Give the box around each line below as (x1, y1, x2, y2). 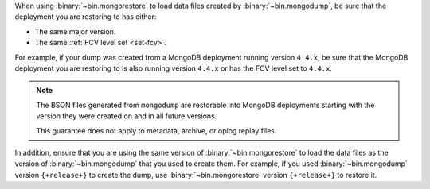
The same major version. (34, 26, 116, 36)
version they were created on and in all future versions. (36, 111, 217, 121)
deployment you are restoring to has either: (14, 12, 157, 21)
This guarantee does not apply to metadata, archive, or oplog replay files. (36, 125, 277, 135)
